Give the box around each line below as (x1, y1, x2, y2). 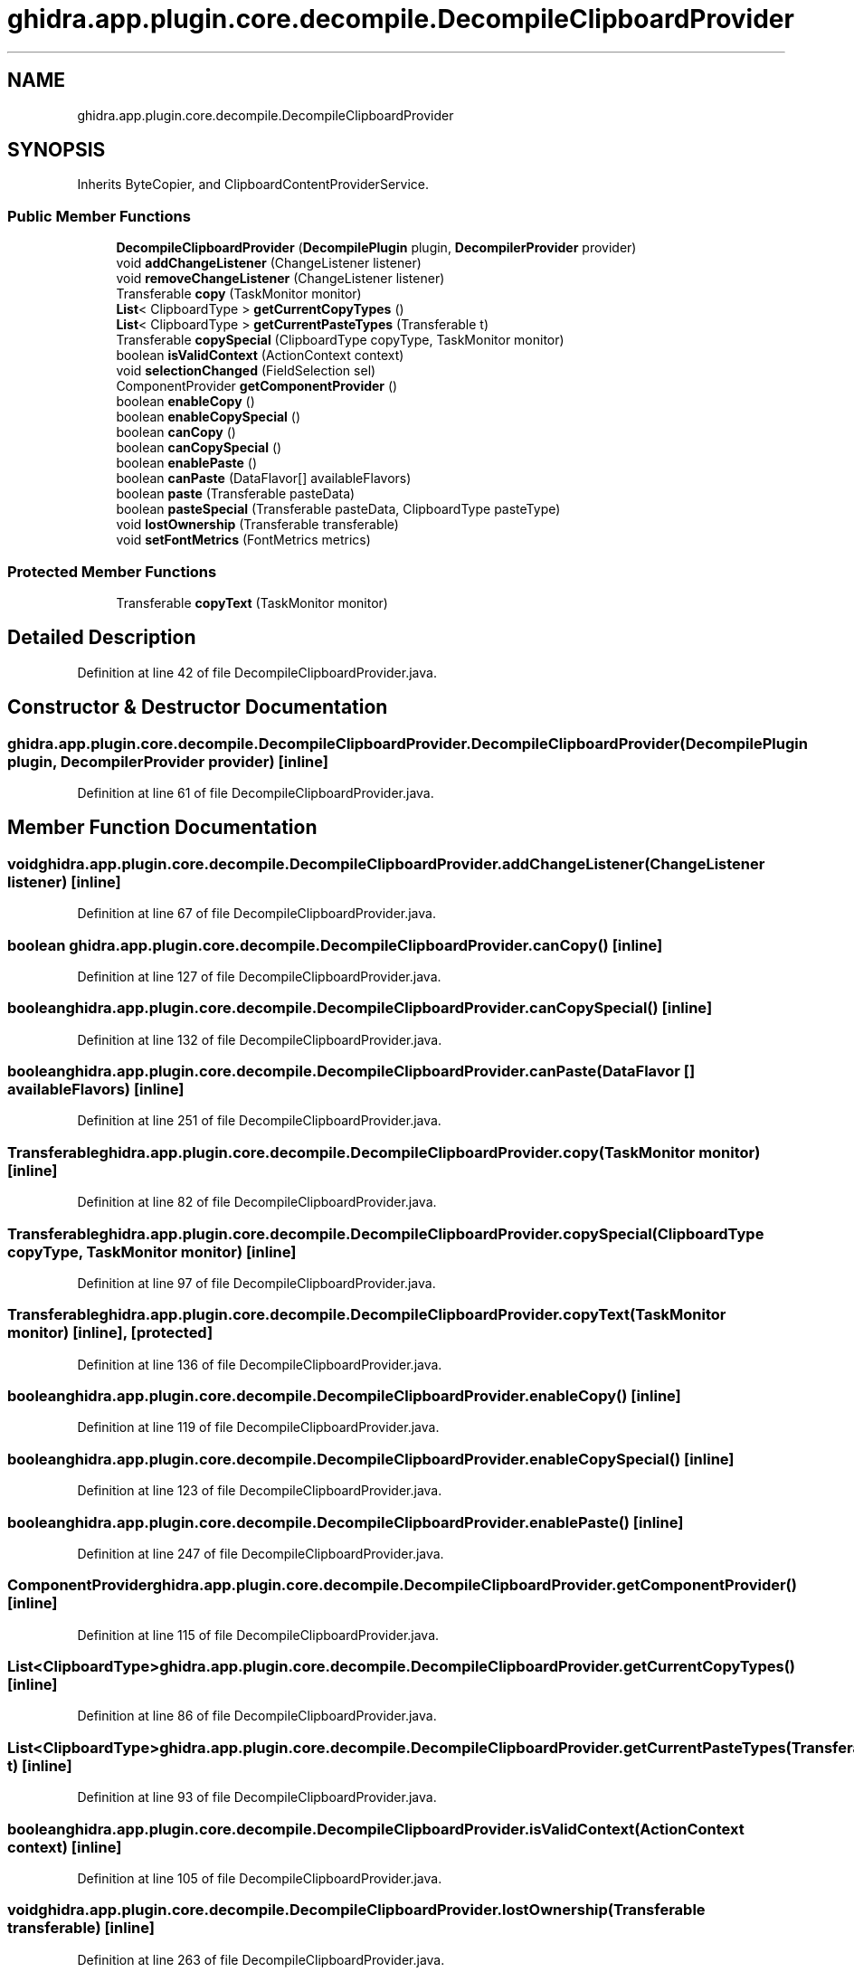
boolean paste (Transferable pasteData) (116, 486, 356, 502)
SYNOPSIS (7, 138, 106, 162)
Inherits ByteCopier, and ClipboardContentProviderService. (77, 176, 429, 193)
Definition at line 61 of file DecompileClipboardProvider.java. (77, 785, 434, 801)
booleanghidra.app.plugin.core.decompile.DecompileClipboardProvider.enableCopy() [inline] (7, 1387, 681, 1406)
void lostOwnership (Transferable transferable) (116, 517, 399, 533)
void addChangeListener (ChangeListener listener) (116, 255, 422, 271)
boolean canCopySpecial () (116, 440, 282, 456)
